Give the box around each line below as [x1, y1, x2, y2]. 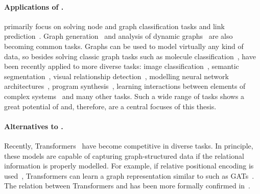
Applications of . [4, 1, 64, 12]
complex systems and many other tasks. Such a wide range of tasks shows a [4, 90, 245, 101]
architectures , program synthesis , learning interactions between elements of [4, 81, 246, 91]
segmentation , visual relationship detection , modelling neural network [4, 70, 229, 81]
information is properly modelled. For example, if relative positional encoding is [4, 160, 254, 171]
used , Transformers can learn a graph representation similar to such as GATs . [4, 170, 254, 181]
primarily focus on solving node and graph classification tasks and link [4, 20, 225, 31]
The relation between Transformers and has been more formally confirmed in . [4, 180, 250, 191]
